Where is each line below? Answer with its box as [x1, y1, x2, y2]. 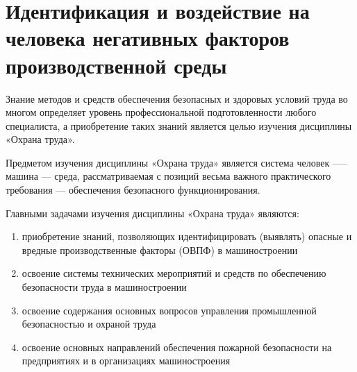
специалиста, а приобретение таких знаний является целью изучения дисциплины [6, 118, 352, 133]
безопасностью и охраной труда [22, 316, 156, 331]
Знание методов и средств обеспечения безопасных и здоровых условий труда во [6, 91, 348, 105]
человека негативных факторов [6, 24, 290, 52]
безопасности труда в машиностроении [22, 280, 187, 294]
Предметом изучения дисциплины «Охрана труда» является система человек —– [6, 155, 347, 169]
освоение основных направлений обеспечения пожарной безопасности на [22, 339, 332, 354]
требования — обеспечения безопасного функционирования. [6, 183, 260, 197]
